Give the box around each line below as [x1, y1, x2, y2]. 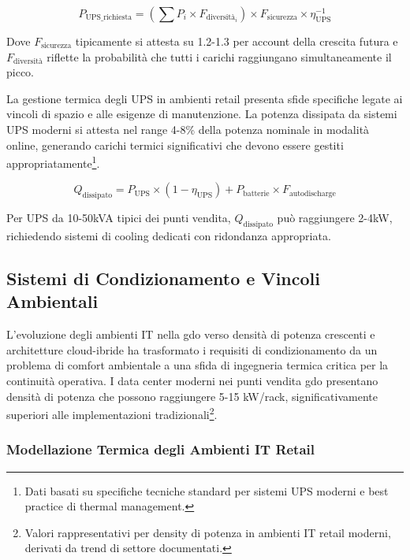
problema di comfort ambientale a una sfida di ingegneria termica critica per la [6, 357, 389, 373]
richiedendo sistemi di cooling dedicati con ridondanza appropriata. [6, 228, 331, 243]
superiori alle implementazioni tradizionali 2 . [6, 404, 218, 422]
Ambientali [6, 289, 99, 313]
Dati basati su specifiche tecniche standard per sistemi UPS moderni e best [24, 482, 389, 499]
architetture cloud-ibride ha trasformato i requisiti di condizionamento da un [6, 341, 378, 358]
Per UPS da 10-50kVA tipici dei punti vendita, [6, 210, 231, 226]
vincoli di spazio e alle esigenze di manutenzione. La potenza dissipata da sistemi [6, 106, 397, 122]
